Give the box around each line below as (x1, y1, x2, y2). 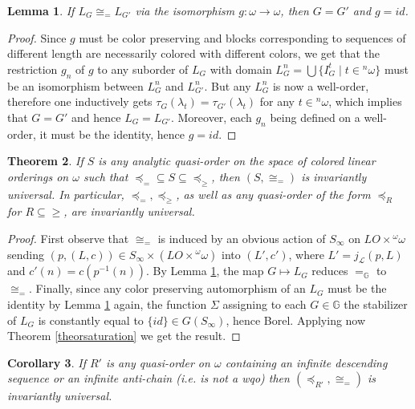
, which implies (328, 93, 402, 110)
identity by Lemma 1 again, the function (7, 295, 207, 312)
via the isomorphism (135, 2, 235, 18)
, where (288, 245, 324, 262)
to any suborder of (97, 60, 189, 77)
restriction (7, 60, 58, 77)
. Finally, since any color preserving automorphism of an (29, 280, 306, 297)
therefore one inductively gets (7, 93, 153, 110)
